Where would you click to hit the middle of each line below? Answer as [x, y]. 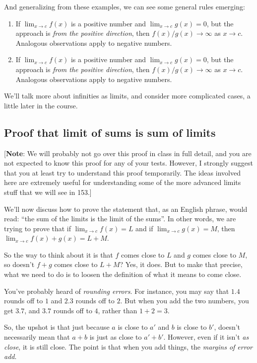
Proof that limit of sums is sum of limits [110, 132]
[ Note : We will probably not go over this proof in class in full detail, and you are [128, 153]
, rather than [118, 310]
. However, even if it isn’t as [206, 337]
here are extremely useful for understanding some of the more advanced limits [123, 182]
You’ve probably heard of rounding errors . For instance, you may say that [117, 291]
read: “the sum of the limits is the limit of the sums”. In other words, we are [120, 219]
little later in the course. [41, 105]
